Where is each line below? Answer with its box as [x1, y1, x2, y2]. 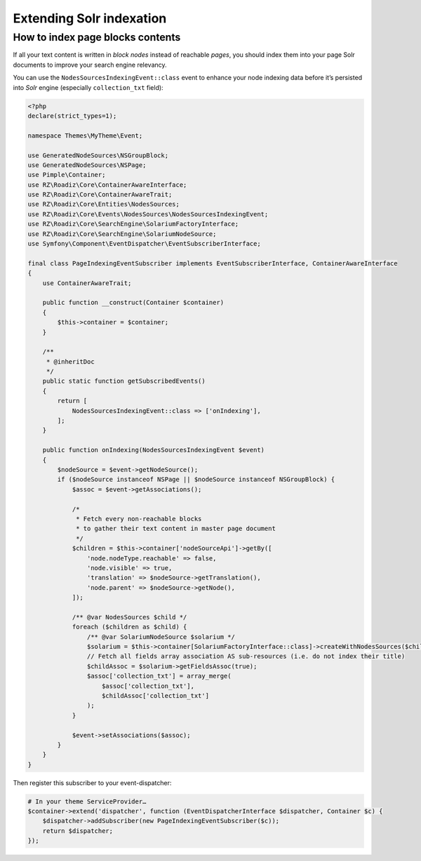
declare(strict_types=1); [27, 112, 117, 119]
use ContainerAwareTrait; [42, 279, 132, 287]
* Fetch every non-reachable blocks [76, 515, 202, 522]
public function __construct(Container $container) [42, 298, 225, 307]
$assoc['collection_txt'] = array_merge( [86, 672, 232, 681]
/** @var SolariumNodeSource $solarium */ [86, 633, 235, 640]
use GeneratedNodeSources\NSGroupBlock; [27, 151, 168, 159]
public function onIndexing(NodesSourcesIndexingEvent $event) [42, 446, 265, 454]
